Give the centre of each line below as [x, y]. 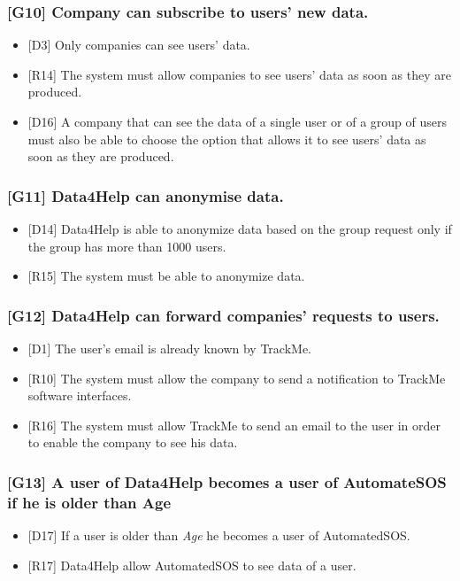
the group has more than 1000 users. [127, 246]
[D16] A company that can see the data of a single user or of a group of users [237, 121]
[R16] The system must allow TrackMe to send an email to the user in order [234, 425]
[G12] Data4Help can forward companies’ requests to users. [223, 315]
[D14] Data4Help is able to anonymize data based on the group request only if [240, 229]
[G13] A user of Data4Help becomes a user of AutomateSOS [227, 481]
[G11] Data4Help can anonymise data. [146, 195]
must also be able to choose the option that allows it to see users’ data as [227, 139]
